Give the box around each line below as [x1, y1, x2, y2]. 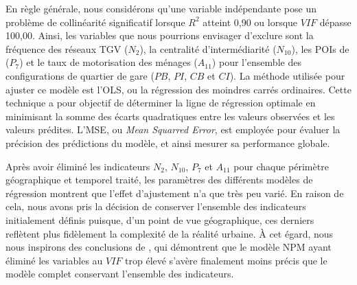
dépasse [319, 14, 352, 29]
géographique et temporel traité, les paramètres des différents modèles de [5, 172, 313, 187]
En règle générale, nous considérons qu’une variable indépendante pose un [5, 1, 316, 15]
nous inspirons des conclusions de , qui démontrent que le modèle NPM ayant [5, 240, 332, 254]
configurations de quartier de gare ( [5, 68, 154, 82]
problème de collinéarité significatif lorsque [5, 14, 185, 29]
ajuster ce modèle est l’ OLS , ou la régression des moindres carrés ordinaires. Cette [5, 82, 352, 96]
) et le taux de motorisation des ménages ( [19, 55, 198, 69]
